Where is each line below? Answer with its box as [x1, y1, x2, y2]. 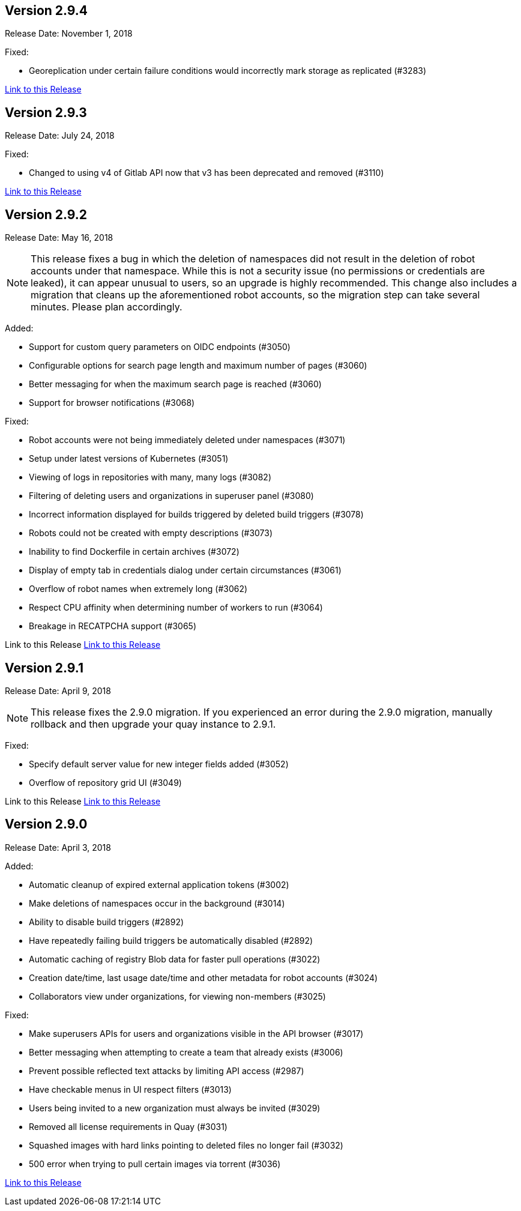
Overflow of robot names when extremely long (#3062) [29, 584, 248, 594]
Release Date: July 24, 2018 [5, 130, 115, 141]
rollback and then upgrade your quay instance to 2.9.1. [31, 717, 276, 730]
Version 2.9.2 [5, 207, 88, 222]
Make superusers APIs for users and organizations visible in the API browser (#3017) [29, 1028, 364, 1039]
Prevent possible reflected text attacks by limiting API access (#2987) [29, 1065, 304, 1076]
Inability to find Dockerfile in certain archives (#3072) [29, 546, 239, 557]
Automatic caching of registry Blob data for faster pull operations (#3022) [29, 953, 321, 964]
